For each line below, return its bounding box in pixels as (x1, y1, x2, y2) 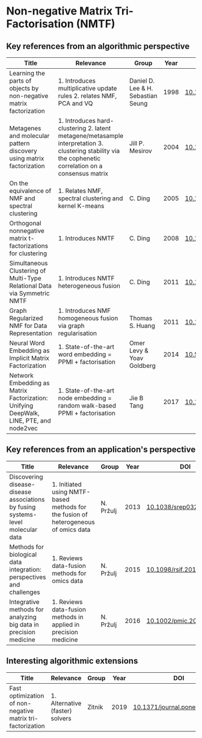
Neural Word (9, 339, 45, 347)
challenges (9, 588, 40, 596)
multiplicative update (58, 84, 117, 92)
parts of (9, 77, 32, 85)
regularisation (58, 329, 97, 337)
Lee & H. (129, 84, 153, 92)
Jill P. (129, 139, 144, 147)
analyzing (9, 613, 37, 621)
